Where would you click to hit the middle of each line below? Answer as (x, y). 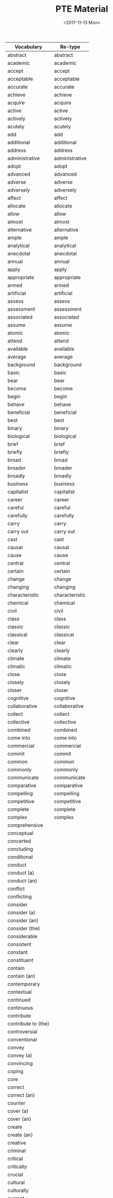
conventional (22, 1039)
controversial (22, 1031)
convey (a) (20, 1055)
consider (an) (23, 920)
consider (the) (24, 928)
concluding (20, 849)
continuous (20, 1007)
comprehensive (25, 825)
